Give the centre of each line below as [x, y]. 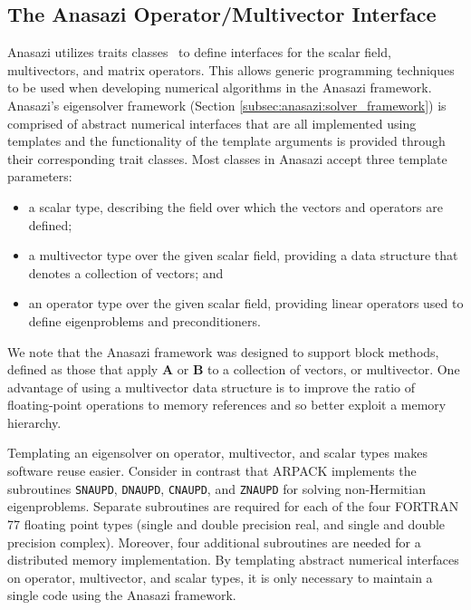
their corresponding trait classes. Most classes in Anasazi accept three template [227, 158]
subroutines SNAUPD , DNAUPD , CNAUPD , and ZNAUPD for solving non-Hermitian [216, 488]
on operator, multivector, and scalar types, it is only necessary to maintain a [220, 577]
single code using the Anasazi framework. [122, 595]
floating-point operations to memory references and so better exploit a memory [227, 405]
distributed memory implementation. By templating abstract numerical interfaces [233, 560]
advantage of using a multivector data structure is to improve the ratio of [211, 387]
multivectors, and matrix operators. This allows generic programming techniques [231, 69]
